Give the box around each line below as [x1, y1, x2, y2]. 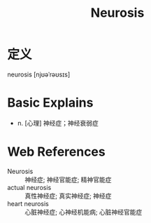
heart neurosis [7, 199, 49, 208]
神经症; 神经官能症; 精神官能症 [24, 175, 112, 184]
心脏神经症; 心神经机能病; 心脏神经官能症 [24, 208, 143, 216]
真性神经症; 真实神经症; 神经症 [24, 191, 112, 200]
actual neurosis [7, 183, 52, 191]
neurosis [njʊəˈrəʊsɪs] [7, 70, 71, 79]
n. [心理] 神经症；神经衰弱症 [17, 119, 99, 127]
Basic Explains [7, 95, 94, 111]
